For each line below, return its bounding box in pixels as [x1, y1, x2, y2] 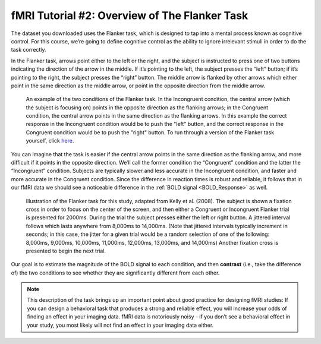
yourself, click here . [26, 137, 74, 144]
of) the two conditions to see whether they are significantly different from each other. [11, 269, 220, 276]
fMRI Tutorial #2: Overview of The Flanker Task [11, 9, 248, 22]
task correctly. [11, 46, 46, 53]
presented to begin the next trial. [26, 247, 106, 254]
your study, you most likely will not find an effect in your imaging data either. [27, 321, 214, 329]
